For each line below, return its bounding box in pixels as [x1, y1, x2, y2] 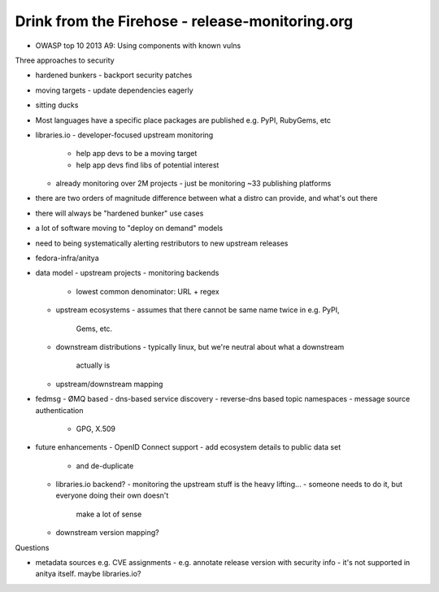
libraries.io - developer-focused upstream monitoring [35, 130, 214, 140]
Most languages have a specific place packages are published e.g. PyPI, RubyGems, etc [35, 115, 331, 125]
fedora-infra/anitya [35, 253, 99, 263]
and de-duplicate [76, 460, 134, 471]
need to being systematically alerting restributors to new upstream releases [35, 238, 289, 248]
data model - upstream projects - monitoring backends [35, 268, 219, 278]
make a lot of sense [76, 509, 142, 519]
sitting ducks [35, 100, 79, 110]
